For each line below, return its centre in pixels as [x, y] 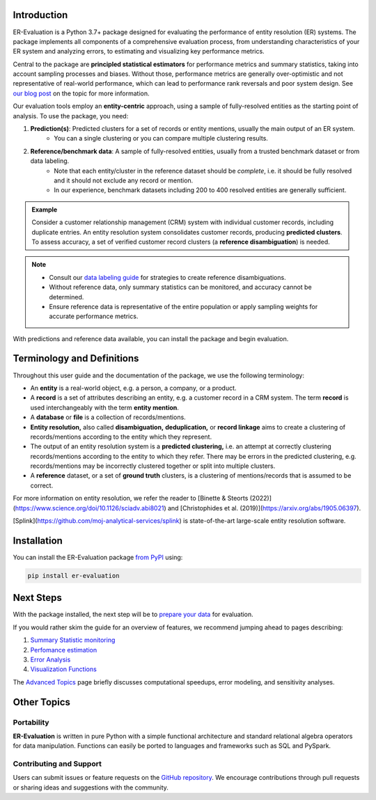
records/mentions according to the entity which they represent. [121, 437]
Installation [38, 541]
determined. [66, 297]
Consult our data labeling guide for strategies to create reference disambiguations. [167, 277]
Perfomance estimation [64, 650]
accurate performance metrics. [94, 316]
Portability [31, 722]
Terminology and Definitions [76, 359]
